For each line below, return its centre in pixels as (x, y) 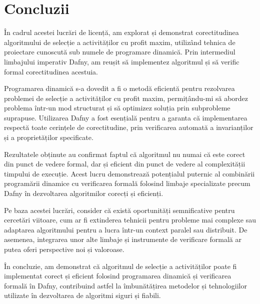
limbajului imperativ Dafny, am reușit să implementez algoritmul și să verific (122, 61)
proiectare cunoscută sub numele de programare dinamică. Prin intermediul (120, 52)
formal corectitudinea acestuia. (51, 71)
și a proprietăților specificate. (49, 137)
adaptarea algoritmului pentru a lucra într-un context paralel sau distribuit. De (126, 229)
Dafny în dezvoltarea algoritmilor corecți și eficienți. (84, 193)
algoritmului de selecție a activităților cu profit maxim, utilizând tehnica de (120, 42)
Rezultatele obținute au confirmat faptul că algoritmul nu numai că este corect (125, 154)
